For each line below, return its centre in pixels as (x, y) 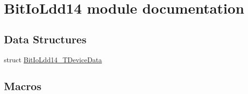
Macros (23, 85)
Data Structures (45, 39)
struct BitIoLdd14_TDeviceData (53, 59)
